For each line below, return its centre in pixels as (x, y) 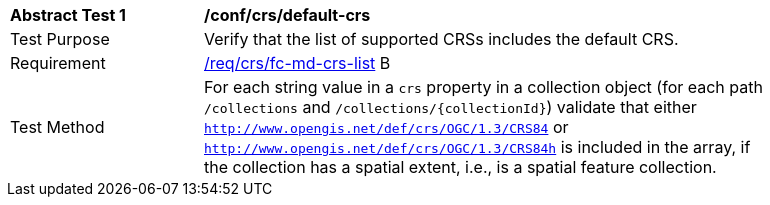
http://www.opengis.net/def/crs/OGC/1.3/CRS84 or (386, 127)
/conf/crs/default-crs (287, 15)
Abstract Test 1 (68, 15)
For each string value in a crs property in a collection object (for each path (483, 87)
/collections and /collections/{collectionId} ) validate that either (450, 107)
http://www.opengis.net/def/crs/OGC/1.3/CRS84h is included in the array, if (477, 147)
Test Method (57, 127)
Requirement (58, 63)
